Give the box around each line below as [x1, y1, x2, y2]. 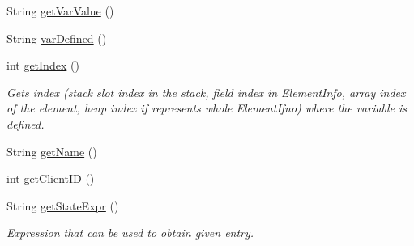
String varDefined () [6, 29, 107, 46]
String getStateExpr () [6, 197, 119, 214]
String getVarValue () [6, 2, 114, 19]
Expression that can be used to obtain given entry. [6, 224, 254, 241]
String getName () [6, 142, 97, 159]
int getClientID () [6, 170, 95, 187]
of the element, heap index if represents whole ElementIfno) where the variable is [6, 100, 408, 117]
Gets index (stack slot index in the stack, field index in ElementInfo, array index [6, 83, 406, 100]
